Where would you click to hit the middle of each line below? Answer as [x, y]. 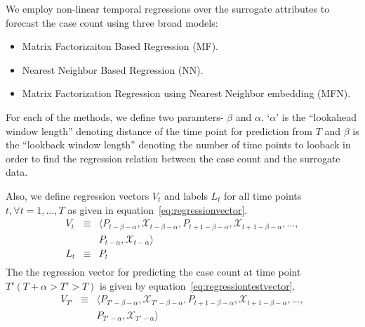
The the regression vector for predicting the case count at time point [153, 272]
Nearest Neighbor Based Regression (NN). [113, 69]
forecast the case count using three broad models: [112, 22]
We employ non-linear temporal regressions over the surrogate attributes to [168, 8]
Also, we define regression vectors [78, 195]
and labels [186, 195]
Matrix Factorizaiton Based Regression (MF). [120, 46]
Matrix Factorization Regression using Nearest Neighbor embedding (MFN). [186, 93]
